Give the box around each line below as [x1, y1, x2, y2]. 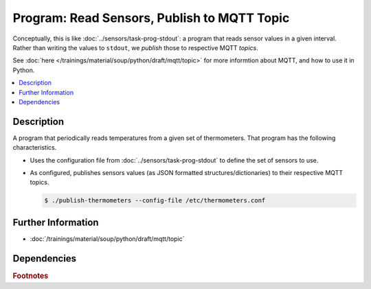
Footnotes [12, 271, 49, 281]
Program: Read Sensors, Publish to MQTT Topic [12, 10, 290, 25]
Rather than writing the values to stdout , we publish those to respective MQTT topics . [12, 43, 258, 51]
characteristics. [12, 143, 57, 152]
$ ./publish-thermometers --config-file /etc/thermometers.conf [44, 196, 266, 205]
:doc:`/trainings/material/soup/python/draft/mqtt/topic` [30, 234, 185, 243]
